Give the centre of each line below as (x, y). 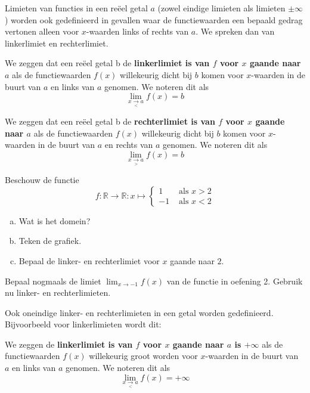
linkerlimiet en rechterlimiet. (57, 43)
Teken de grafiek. (50, 241)
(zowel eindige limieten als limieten (221, 8)
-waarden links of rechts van (137, 31)
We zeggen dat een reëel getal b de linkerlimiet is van (107, 63)
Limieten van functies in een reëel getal (76, 8)
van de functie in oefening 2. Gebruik (235, 281)
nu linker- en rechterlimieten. (58, 293)
